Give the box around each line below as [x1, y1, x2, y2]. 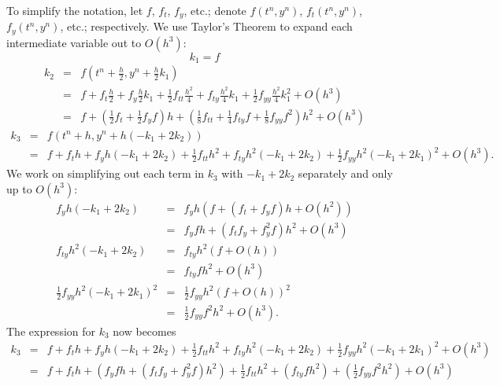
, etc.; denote [183, 2, 246, 18]
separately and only [298, 165, 393, 182]
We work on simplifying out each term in [6, 165, 204, 182]
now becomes [113, 322, 176, 339]
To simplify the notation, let [6, 2, 143, 18]
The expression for [6, 322, 96, 339]
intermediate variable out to [6, 34, 142, 50]
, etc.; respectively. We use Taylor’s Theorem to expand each [60, 18, 353, 35]
